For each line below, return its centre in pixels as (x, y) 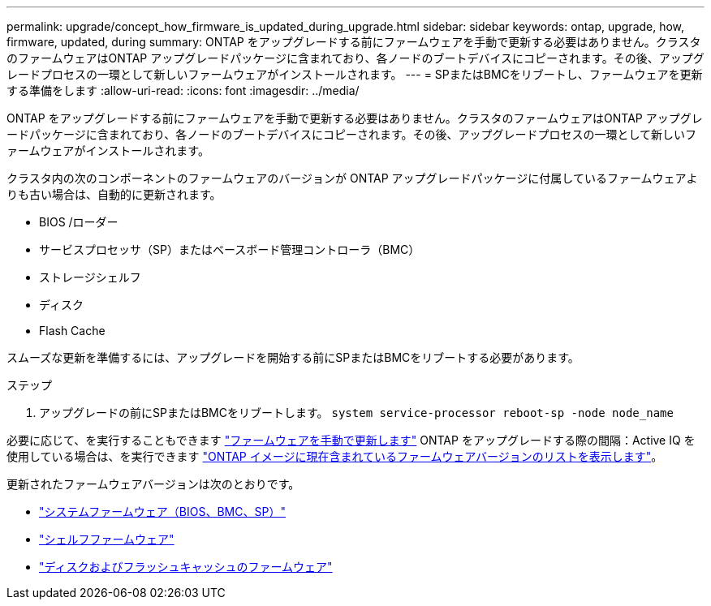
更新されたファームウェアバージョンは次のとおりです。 (153, 484)
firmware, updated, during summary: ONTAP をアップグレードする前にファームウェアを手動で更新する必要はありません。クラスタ (354, 42)
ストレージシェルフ (90, 277)
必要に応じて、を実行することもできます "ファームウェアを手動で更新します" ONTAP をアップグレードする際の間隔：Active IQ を (351, 440)
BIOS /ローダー (79, 222)
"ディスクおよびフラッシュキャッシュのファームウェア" (186, 567)
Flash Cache (72, 331)
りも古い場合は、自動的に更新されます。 (114, 194)
